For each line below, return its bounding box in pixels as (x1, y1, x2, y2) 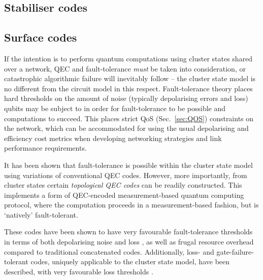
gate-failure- (216, 246, 254, 257)
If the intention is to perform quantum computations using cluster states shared (4, 53, 253, 63)
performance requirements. (4, 143, 87, 153)
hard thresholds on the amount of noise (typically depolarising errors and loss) (4, 93, 248, 103)
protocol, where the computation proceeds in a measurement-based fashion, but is (4, 199, 259, 210)
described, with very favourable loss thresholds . (4, 266, 153, 276)
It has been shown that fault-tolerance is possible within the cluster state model (4, 159, 253, 170)
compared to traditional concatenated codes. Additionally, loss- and (4, 246, 214, 257)
